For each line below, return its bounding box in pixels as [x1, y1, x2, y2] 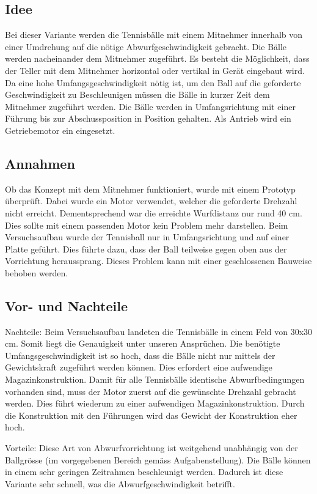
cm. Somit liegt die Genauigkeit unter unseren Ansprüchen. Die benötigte [5, 337, 280, 350]
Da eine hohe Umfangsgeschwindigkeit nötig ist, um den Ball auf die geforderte [5, 76, 301, 89]
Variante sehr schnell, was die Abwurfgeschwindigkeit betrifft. [5, 477, 235, 490]
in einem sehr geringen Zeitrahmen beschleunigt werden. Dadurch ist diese [5, 465, 283, 478]
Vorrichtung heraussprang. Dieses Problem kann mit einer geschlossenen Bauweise [5, 254, 312, 267]
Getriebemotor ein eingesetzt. [5, 123, 115, 136]
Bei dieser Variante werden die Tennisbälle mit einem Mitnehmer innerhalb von [5, 28, 303, 41]
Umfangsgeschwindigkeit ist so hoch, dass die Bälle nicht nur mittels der [5, 348, 275, 361]
